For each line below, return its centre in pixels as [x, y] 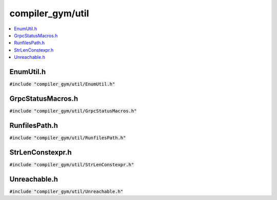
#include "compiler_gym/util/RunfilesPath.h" [68, 138]
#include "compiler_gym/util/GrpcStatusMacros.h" [73, 111]
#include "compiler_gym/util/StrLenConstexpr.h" [72, 164]
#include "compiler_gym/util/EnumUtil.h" [62, 84]
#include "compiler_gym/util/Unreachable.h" [66, 191]
